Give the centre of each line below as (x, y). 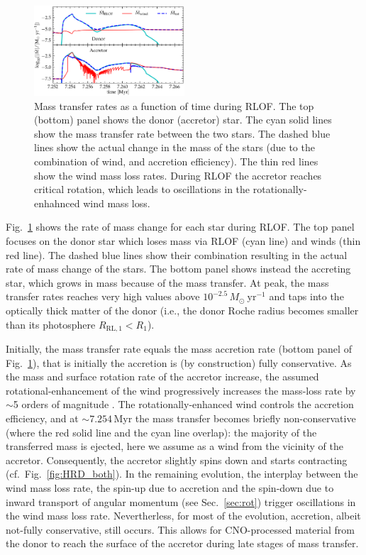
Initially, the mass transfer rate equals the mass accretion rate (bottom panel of (179, 348)
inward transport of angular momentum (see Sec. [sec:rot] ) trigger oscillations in (181, 501)
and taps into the (306, 296)
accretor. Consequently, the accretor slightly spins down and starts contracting (177, 460)
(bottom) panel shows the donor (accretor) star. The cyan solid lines (183, 120)
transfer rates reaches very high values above (103, 296)
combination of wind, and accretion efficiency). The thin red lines (176, 161)
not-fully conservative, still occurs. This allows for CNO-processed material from (180, 529)
